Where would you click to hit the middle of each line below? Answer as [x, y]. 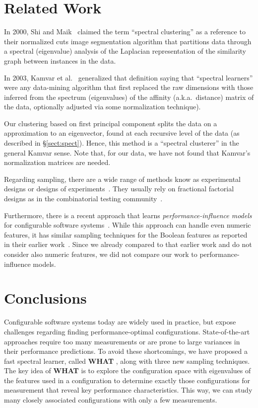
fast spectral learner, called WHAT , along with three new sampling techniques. [127, 361]
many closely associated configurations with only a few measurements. [111, 400]
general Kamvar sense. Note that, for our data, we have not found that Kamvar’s [127, 152]
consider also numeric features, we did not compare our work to [101, 254]
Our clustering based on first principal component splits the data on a [111, 123]
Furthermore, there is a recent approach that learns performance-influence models [128, 215]
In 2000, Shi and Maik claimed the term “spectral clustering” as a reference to [125, 32]
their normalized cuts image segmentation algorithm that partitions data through [128, 41]
